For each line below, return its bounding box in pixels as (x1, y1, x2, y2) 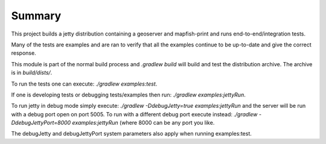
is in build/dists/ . (11, 69, 53, 77)
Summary (11, 9, 62, 22)
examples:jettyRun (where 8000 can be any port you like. (72, 119, 215, 127)
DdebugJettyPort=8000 (11, 119, 71, 127)
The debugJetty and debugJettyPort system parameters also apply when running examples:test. (11, 130, 252, 137)
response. (11, 49, 36, 57)
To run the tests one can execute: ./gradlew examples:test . (11, 80, 158, 87)
